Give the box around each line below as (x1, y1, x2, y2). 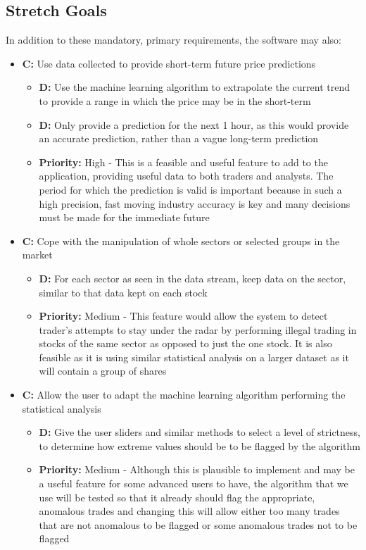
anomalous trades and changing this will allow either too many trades (39, 504, 340, 518)
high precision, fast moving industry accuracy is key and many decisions (39, 196, 351, 211)
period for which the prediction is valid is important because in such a (39, 182, 342, 196)
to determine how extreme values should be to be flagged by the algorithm (39, 438, 361, 453)
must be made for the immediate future (39, 210, 210, 225)
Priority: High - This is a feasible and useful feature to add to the (39, 154, 328, 169)
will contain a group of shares (39, 363, 167, 378)
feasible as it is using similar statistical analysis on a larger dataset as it (39, 349, 349, 364)
